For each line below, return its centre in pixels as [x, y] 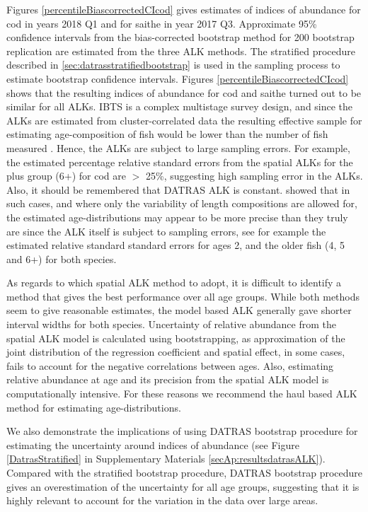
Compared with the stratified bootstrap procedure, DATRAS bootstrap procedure [185, 472]
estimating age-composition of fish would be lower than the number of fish [167, 134]
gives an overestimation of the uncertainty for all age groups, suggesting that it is [183, 486]
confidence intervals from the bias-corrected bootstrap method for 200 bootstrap [180, 37]
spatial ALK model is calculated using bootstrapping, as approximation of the [176, 338]
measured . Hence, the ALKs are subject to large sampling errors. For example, [178, 147]
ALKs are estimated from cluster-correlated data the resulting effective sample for [184, 120]
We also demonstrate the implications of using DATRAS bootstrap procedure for [182, 431]
